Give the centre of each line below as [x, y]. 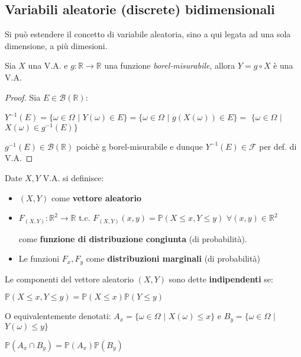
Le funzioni [39, 258]
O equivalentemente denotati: [58, 316]
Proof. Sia [23, 97]
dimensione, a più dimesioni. [56, 45]
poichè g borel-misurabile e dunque [139, 146]
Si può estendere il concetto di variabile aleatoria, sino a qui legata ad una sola [148, 34]
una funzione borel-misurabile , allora [170, 65]
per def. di [278, 146]
